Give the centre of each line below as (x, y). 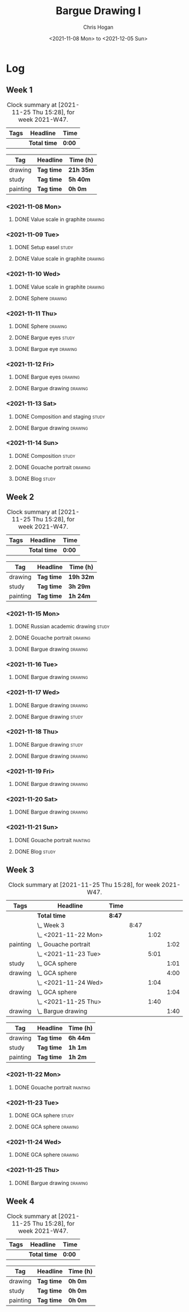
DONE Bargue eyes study (44, 337)
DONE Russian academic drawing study (62, 626)
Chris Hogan (98, 27)
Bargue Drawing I (98, 11)
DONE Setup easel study (44, 247)
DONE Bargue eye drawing (46, 349)
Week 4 (20, 1201)
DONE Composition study (45, 456)
